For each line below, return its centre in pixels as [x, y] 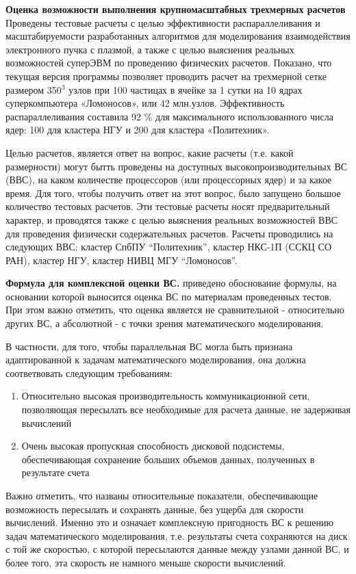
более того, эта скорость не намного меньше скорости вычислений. [146, 562]
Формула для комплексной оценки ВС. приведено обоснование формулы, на [171, 283]
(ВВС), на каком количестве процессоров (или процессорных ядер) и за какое [169, 180]
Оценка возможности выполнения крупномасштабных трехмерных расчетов [176, 9]
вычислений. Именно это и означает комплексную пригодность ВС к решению [169, 522]
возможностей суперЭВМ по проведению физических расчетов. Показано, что [169, 63]
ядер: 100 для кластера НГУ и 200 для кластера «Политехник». [138, 130]
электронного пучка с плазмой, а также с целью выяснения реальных [150, 49]
